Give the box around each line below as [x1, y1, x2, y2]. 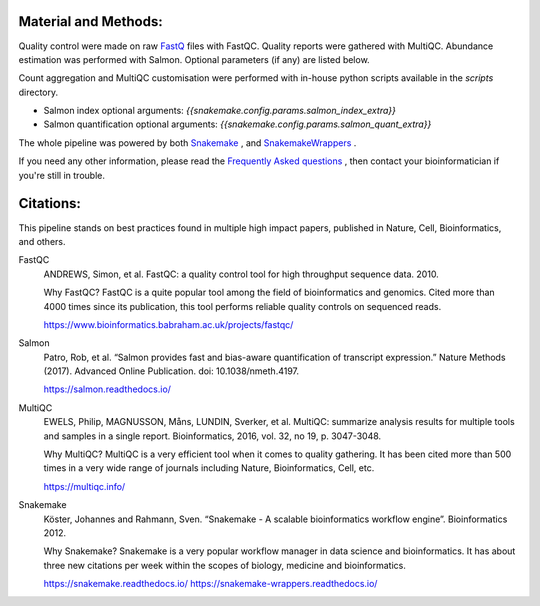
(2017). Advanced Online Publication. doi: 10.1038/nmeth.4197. [43, 365, 300, 377]
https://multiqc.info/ [43, 480, 126, 492]
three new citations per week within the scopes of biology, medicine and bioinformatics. [43, 559, 407, 571]
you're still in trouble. [18, 169, 105, 181]
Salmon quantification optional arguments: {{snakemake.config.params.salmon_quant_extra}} [43, 118, 432, 130]
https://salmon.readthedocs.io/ [43, 383, 172, 395]
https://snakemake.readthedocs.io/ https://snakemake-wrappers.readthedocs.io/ [43, 578, 378, 590]
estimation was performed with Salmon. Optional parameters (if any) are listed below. [18, 53, 370, 65]
